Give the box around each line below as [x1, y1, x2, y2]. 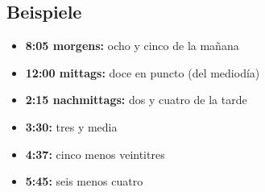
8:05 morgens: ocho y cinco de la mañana [25, 37, 239, 54]
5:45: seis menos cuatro [25, 173, 143, 190]
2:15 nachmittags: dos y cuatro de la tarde [25, 91, 247, 108]
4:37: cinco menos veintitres [25, 145, 165, 162]
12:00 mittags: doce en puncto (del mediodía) [25, 64, 260, 81]
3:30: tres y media [25, 118, 118, 135]
